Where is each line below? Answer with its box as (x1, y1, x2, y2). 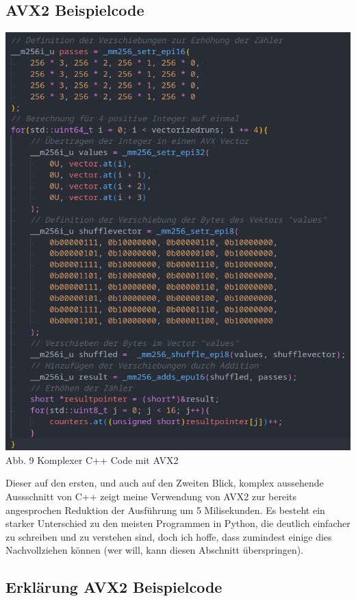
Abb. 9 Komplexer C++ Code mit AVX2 (5, 452, 179, 467)
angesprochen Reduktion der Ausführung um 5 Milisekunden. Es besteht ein (5, 502, 325, 517)
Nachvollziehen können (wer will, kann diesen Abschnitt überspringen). (5, 543, 304, 557)
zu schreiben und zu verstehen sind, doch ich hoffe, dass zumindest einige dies (5, 529, 332, 543)
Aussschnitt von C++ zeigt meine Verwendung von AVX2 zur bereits (5, 489, 297, 504)
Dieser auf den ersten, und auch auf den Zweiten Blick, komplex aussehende (5, 476, 324, 490)
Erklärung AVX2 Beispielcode (5, 576, 222, 598)
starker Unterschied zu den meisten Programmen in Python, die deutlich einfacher (5, 516, 351, 530)
